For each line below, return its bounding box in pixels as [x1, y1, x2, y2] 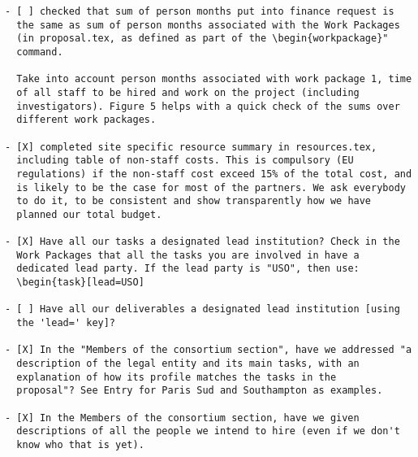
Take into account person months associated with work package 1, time [16, 73, 412, 85]
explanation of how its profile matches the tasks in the [16, 371, 337, 383]
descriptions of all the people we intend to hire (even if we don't [16, 425, 400, 437]
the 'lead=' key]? [16, 317, 116, 329]
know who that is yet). [16, 439, 144, 450]
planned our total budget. [16, 208, 162, 220]
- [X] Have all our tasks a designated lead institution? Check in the [5, 236, 400, 248]
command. [16, 46, 63, 58]
